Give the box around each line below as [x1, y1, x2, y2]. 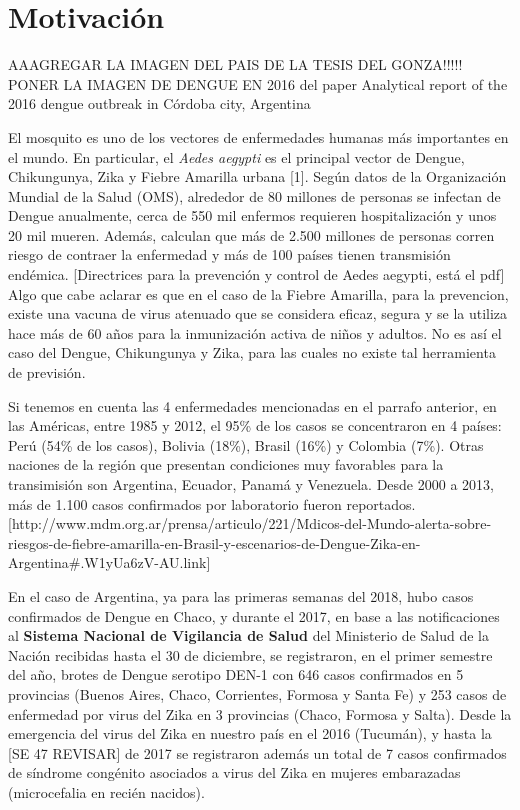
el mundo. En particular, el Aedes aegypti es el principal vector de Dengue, [8, 146, 465, 167]
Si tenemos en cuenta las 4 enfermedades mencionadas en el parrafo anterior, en [8, 395, 497, 416]
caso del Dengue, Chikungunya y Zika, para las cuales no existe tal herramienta [8, 342, 496, 363]
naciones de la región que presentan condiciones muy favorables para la [8, 454, 444, 475]
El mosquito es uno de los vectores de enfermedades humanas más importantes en [8, 126, 509, 147]
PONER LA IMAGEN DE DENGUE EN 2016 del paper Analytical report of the [8, 73, 508, 94]
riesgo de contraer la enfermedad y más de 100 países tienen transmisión [8, 244, 451, 265]
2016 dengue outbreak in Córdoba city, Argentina [8, 93, 311, 114]
